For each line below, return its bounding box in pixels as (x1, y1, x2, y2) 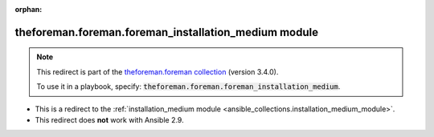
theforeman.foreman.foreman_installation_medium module (14, 25, 319, 39)
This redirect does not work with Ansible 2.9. (35, 115, 184, 124)
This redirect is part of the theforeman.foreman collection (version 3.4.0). (36, 66, 279, 76)
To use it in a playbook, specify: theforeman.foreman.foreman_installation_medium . (36, 82, 341, 91)
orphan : (14, 5, 43, 14)
